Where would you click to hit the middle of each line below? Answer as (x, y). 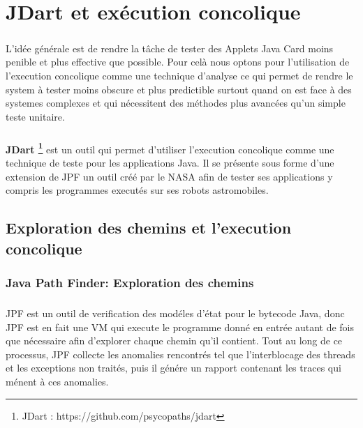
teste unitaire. (35, 116)
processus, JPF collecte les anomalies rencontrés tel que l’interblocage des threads (180, 354)
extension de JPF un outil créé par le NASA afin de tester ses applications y (169, 176)
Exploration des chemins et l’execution (149, 228)
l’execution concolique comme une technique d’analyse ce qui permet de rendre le (179, 75)
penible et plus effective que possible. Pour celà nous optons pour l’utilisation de (178, 62)
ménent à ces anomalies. (57, 382)
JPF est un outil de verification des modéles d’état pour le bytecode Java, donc (175, 313)
